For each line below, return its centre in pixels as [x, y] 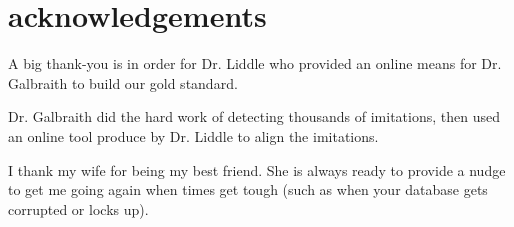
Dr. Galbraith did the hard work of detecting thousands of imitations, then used [254, 116]
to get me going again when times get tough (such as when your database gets [248, 189]
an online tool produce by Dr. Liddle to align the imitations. [193, 135]
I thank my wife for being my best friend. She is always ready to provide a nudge [257, 169]
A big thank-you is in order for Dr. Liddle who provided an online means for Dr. [255, 63]
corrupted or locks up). [78, 208]
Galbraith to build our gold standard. [123, 82]
